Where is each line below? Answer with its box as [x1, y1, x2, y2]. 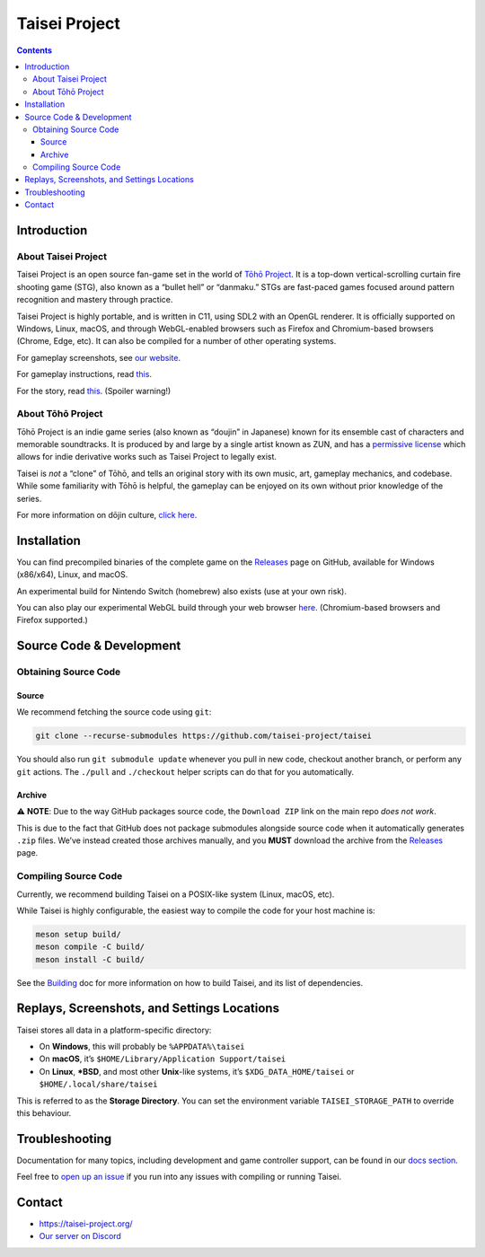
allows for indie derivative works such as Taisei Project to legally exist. [16, 452, 278, 462]
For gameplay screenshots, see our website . [16, 352, 181, 363]
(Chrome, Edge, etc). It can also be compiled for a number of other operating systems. [16, 336, 337, 347]
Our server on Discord [39, 1231, 121, 1242]
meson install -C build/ [35, 954, 145, 964]
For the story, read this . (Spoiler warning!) [16, 385, 172, 396]
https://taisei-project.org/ [39, 1218, 134, 1229]
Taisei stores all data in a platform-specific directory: [16, 1024, 212, 1035]
